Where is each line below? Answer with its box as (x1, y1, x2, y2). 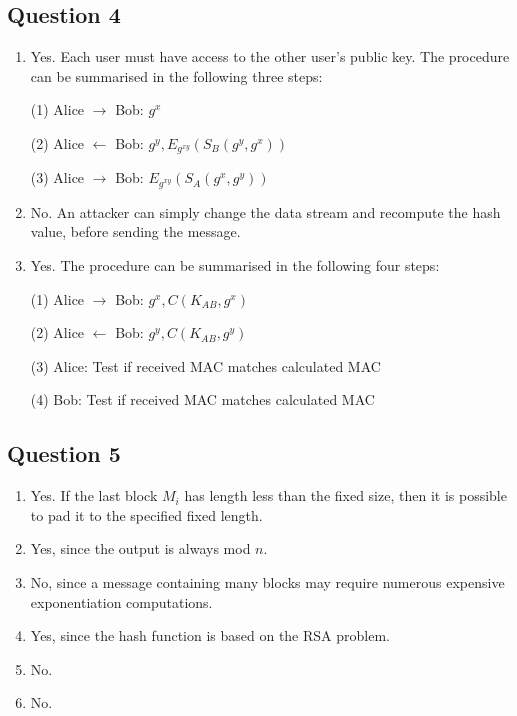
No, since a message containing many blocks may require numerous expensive (30, 572, 505, 593)
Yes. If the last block (30, 485, 158, 506)
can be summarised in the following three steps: (30, 65, 323, 86)
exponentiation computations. (30, 591, 213, 612)
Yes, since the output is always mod (30, 538, 251, 559)
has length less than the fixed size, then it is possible (184, 485, 507, 506)
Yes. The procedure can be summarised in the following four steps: (30, 255, 440, 276)
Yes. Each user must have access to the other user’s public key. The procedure (30, 46, 510, 67)
